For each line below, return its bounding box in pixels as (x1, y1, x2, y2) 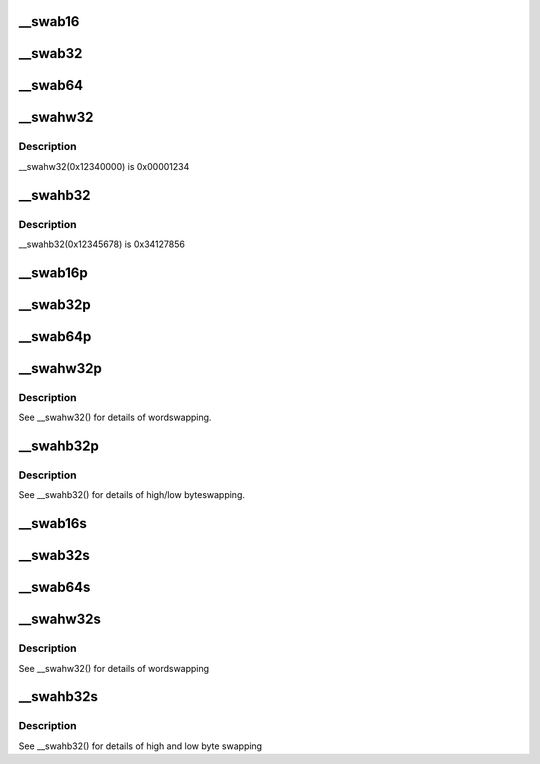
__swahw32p (18, 360, 102, 377)
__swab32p (18, 296, 92, 313)
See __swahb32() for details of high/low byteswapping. (18, 489, 245, 501)
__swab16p (18, 264, 89, 281)
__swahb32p (18, 437, 100, 454)
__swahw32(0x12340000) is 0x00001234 (18, 160, 190, 172)
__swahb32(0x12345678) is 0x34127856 (18, 238, 185, 250)
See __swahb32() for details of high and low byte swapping (18, 740, 263, 752)
